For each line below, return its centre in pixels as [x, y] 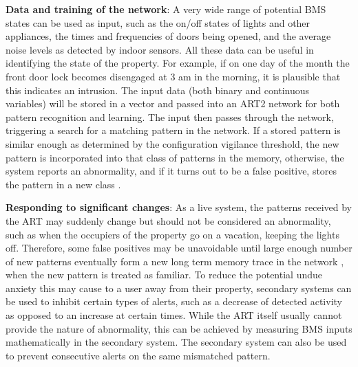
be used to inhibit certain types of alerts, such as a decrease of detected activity [174, 301]
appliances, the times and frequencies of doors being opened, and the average [168, 36]
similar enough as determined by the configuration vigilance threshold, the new [172, 143]
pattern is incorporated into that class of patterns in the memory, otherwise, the [175, 157]
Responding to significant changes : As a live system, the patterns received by [179, 207]
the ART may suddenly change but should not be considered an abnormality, [168, 220]
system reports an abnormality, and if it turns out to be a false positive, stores [171, 171]
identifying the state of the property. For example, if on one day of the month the [178, 63]
